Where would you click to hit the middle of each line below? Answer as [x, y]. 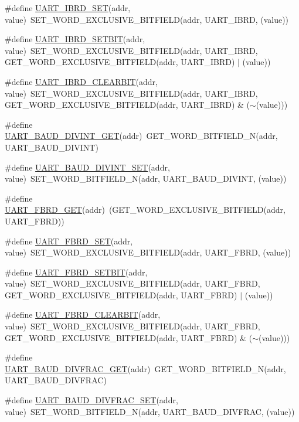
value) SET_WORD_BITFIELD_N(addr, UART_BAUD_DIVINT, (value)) [146, 178]
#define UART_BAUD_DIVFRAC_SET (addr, [91, 400]
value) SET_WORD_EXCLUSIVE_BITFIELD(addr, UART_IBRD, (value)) [147, 19]
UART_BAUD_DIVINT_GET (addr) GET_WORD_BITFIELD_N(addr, [141, 136]
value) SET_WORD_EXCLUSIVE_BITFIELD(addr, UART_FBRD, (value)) [148, 252]
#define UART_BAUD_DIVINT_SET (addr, [87, 167]
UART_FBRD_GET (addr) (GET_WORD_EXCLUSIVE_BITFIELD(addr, [145, 210]
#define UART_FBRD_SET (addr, [69, 241]
